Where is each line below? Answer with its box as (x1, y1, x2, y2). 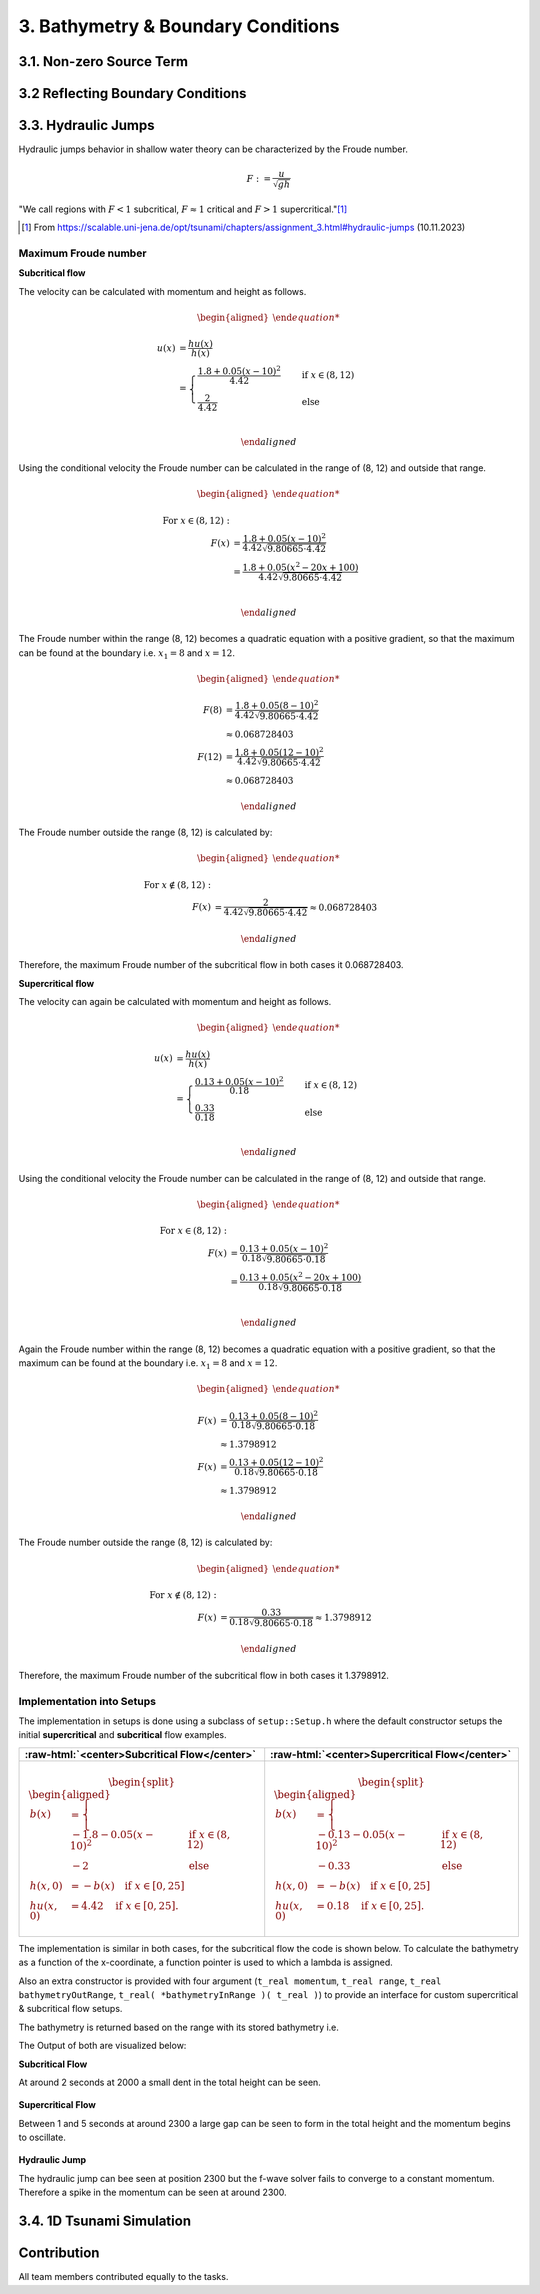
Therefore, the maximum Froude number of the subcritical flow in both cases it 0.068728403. (18, 959, 404, 971)
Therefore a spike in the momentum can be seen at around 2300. (18, 2186, 287, 2199)
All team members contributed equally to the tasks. (18, 2271, 229, 2283)
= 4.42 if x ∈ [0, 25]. (70, 1900, 179, 1913)
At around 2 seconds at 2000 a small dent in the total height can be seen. (18, 2076, 322, 2088)
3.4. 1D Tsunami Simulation (18, 2213, 192, 2230)
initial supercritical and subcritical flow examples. (18, 1729, 227, 1741)
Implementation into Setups (18, 1694, 157, 1708)
